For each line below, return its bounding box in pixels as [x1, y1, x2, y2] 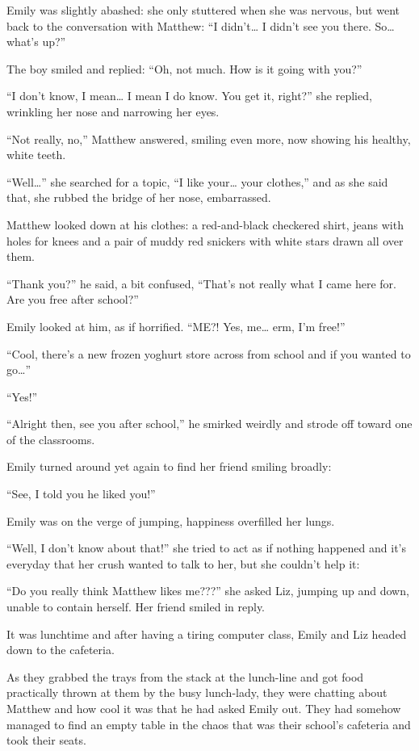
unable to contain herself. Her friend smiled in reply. [6, 598, 266, 615]
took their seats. [6, 732, 86, 749]
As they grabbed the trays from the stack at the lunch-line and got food [6, 668, 364, 685]
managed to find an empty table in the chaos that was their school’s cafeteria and [6, 715, 411, 732]
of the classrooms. [6, 430, 95, 447]
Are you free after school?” [6, 291, 139, 308]
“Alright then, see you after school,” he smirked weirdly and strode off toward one [6, 415, 413, 432]
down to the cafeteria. [6, 641, 115, 658]
